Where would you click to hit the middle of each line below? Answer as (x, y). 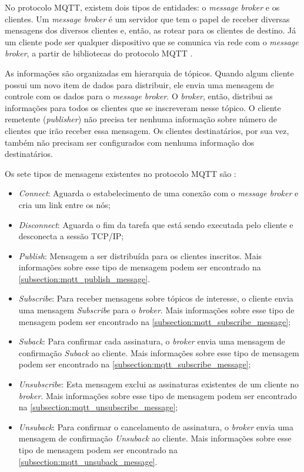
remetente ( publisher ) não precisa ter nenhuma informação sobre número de (141, 119)
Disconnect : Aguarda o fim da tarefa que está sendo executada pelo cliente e (156, 224)
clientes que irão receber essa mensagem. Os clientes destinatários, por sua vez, (147, 130)
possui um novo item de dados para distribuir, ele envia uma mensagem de (139, 84)
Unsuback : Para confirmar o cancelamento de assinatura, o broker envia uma (156, 426)
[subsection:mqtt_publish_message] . (84, 278)
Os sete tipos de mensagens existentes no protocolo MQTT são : (121, 173)
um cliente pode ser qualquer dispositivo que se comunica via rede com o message (152, 41)
